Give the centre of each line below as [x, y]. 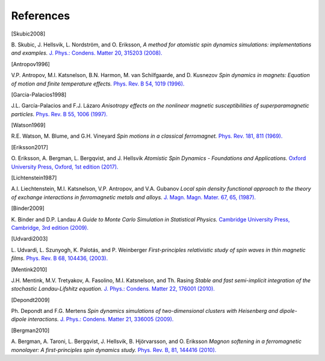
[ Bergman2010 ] [30, 330]
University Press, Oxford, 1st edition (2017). [65, 167]
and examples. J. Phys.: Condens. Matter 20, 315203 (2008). [87, 53]
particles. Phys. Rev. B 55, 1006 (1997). [59, 114]
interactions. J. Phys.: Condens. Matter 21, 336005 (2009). [101, 319]
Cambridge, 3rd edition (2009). [50, 227]
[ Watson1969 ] [28, 125]
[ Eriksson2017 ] [29, 147]
